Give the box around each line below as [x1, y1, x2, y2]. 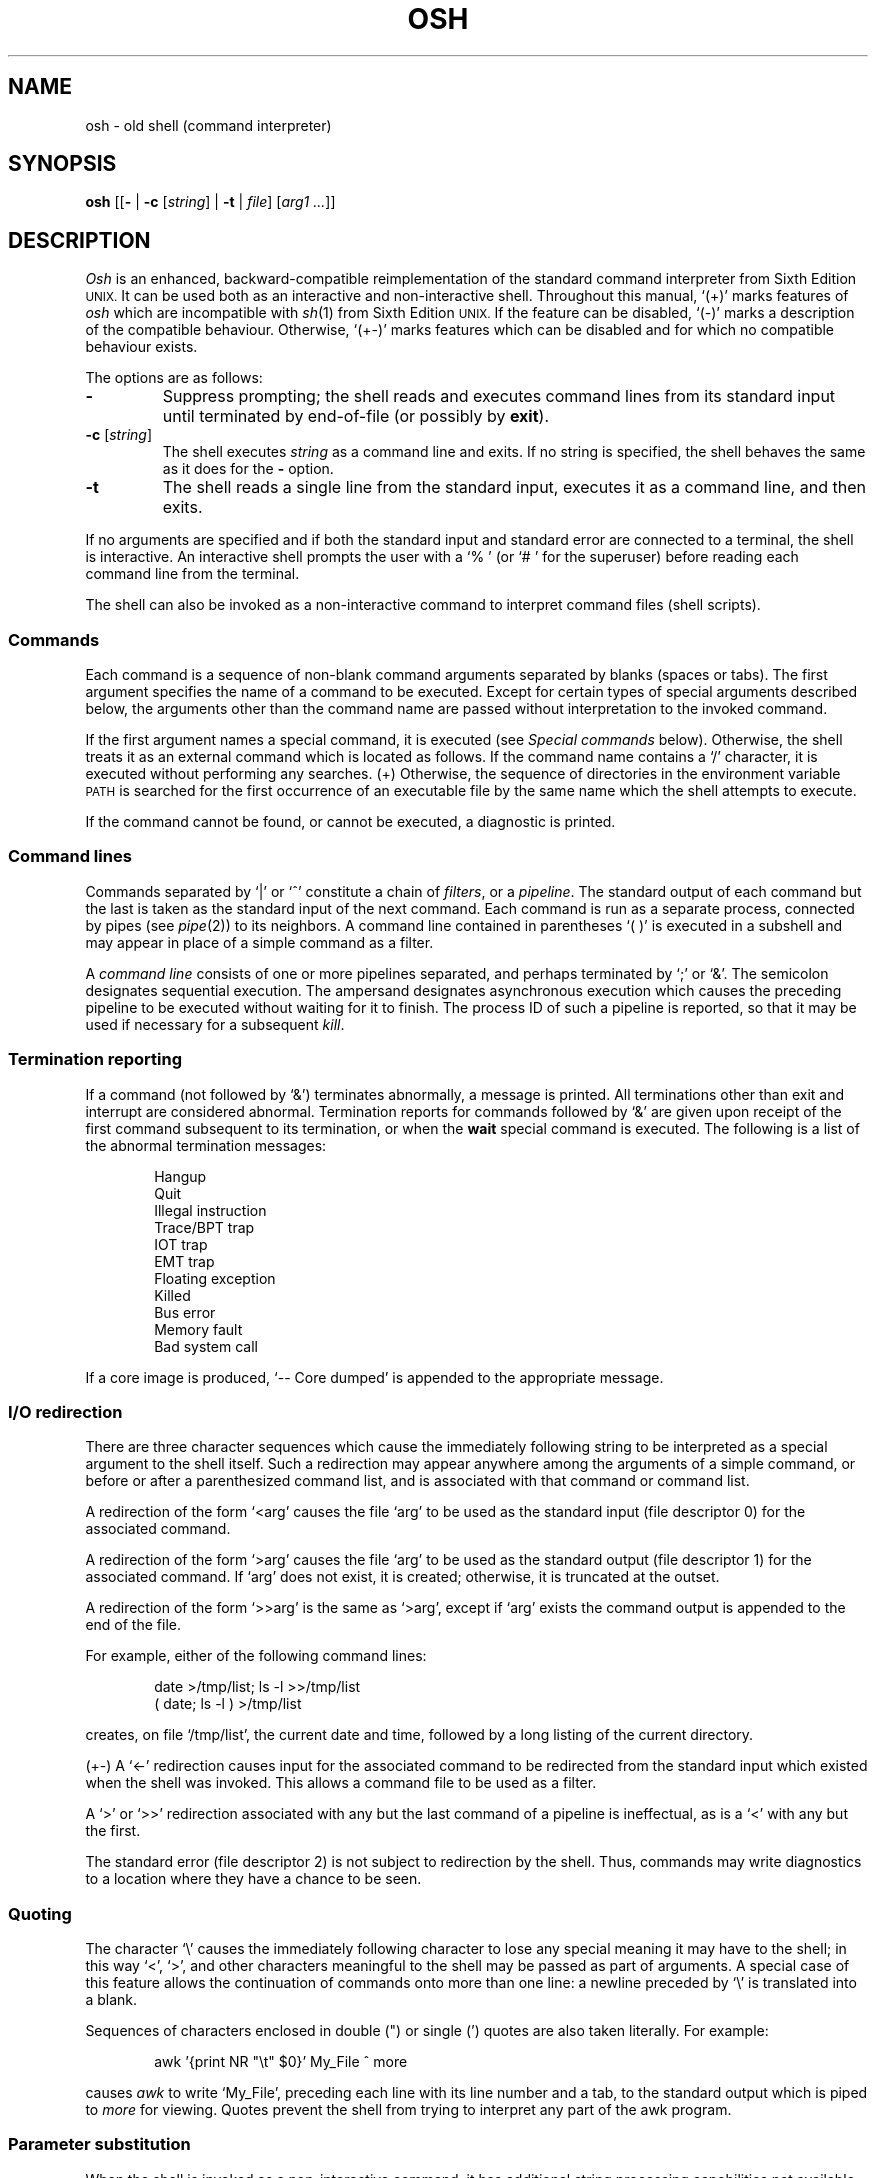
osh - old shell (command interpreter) [85, 116, 332, 134]
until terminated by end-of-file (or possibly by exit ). [162, 406, 550, 427]
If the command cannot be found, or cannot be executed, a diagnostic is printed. [85, 813, 616, 831]
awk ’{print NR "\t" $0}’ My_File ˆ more [154, 2053, 408, 2071]
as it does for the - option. [162, 460, 334, 478]
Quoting [8, 1903, 72, 1924]
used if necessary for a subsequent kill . [85, 1015, 345, 1033]
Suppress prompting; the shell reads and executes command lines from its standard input [162, 386, 836, 407]
